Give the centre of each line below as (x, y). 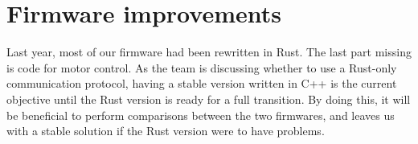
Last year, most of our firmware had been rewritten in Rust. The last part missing (209, 52)
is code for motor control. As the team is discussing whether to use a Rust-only (202, 67)
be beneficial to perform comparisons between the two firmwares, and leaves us (201, 115)
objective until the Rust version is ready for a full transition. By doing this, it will (209, 99)
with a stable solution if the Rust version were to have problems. (166, 131)
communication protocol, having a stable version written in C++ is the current (202, 83)
